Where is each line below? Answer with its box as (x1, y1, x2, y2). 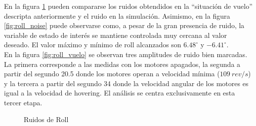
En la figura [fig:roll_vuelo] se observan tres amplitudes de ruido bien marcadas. (4, 49, 248, 59)
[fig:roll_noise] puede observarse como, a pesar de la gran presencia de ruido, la (4, 20, 245, 31)
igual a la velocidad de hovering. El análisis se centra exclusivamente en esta (4, 88, 235, 98)
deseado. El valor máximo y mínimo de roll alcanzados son (4, 39, 181, 50)
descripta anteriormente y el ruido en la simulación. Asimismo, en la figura (4, 10, 230, 21)
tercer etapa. (4, 97, 43, 107)
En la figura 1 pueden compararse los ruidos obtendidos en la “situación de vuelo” (4, 1, 253, 11)
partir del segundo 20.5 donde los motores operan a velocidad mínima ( (4, 68, 220, 79)
